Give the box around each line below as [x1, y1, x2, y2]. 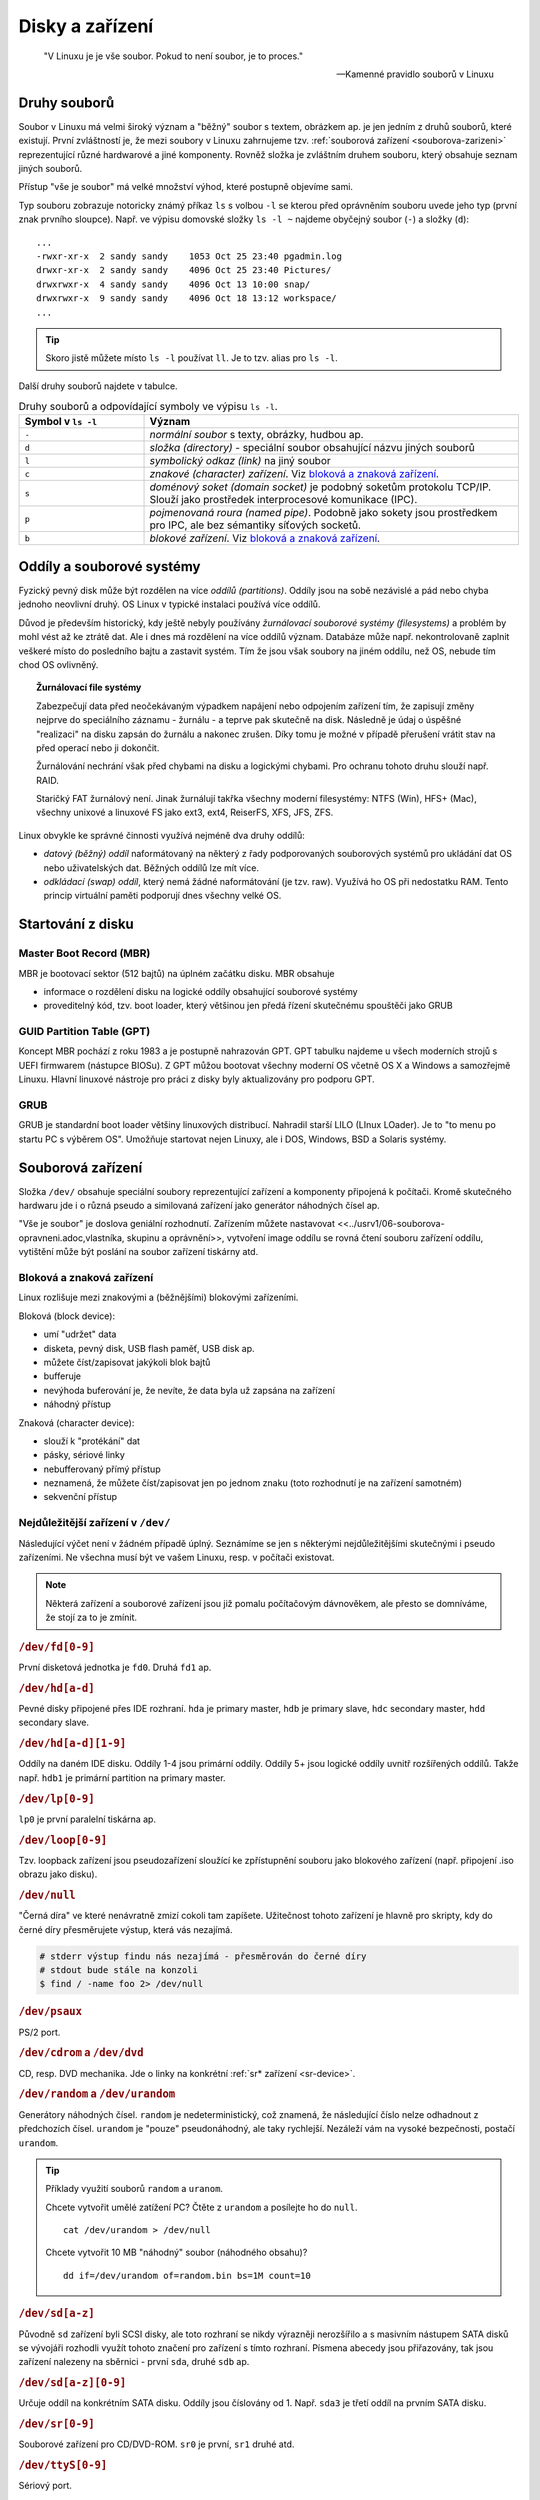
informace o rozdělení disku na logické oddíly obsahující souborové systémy [43, 985, 359, 997]
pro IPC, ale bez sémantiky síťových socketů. [149, 518, 362, 532]
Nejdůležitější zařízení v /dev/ [18, 1516, 171, 1530]
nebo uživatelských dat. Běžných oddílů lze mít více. [43, 861, 260, 874]
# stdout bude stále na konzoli [39, 1965, 199, 1976]
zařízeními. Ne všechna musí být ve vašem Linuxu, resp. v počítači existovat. [18, 1551, 335, 1564]
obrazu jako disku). [18, 1868, 98, 1880]
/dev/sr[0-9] [18, 2417, 95, 2431]
